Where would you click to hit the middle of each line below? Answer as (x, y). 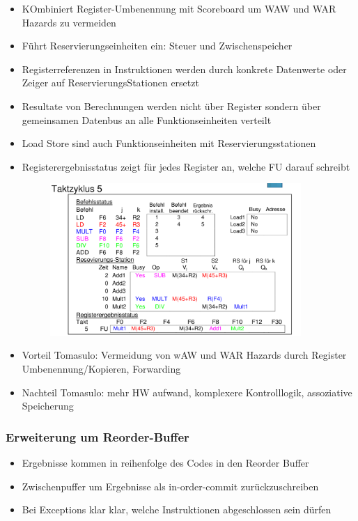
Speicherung (48, 406)
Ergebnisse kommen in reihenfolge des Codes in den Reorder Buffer (165, 462)
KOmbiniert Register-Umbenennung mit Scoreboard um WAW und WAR (179, 8)
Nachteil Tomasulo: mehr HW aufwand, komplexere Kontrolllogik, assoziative (187, 392)
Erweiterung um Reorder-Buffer (98, 436)
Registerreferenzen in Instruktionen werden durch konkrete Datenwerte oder (184, 69)
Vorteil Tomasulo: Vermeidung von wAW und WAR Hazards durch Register (184, 355)
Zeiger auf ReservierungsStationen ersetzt (110, 83)
